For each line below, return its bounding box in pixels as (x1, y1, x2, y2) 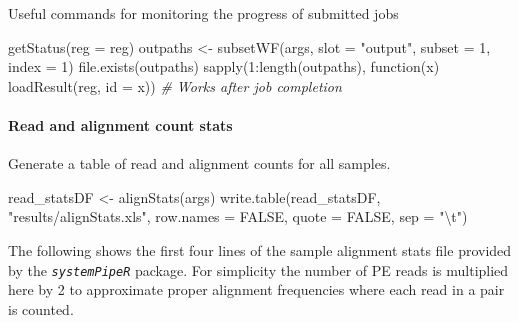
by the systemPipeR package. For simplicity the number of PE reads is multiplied (8, 259, 509, 280)
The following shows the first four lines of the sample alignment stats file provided (8, 239, 512, 260)
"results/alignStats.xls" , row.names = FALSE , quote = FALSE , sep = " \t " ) (8, 206, 468, 227)
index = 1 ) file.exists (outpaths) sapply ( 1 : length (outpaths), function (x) (8, 56, 440, 77)
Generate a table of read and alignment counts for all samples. (8, 153, 391, 174)
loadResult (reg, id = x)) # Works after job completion (8, 75, 342, 96)
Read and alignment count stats (8, 114, 233, 135)
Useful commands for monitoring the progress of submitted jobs (8, 3, 399, 23)
